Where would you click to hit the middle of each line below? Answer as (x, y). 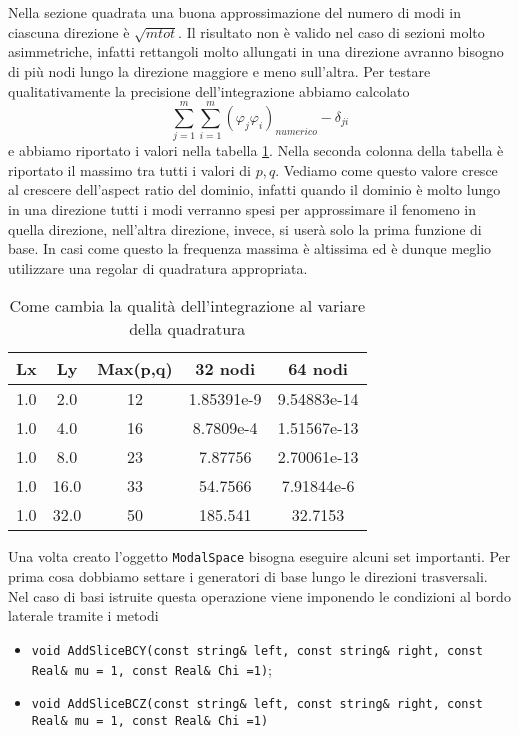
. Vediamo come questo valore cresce (386, 169)
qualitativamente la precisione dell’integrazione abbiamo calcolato (209, 90)
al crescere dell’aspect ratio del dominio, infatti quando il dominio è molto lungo (254, 189)
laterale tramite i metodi (83, 615)
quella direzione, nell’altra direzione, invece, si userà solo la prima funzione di (245, 228)
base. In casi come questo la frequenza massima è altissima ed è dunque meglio (250, 248)
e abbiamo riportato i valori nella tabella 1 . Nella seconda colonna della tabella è (256, 150)
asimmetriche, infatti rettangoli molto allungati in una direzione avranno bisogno (256, 51)
